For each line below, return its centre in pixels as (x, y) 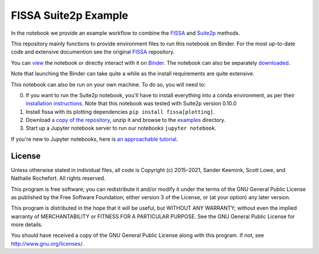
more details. (27, 225)
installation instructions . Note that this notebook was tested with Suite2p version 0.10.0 (131, 104)
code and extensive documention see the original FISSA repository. (93, 52)
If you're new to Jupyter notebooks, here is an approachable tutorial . (95, 139)
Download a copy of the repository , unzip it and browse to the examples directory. (126, 120)
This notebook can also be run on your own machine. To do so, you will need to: (108, 84)
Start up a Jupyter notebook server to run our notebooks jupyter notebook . (121, 128)
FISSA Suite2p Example (69, 15)
